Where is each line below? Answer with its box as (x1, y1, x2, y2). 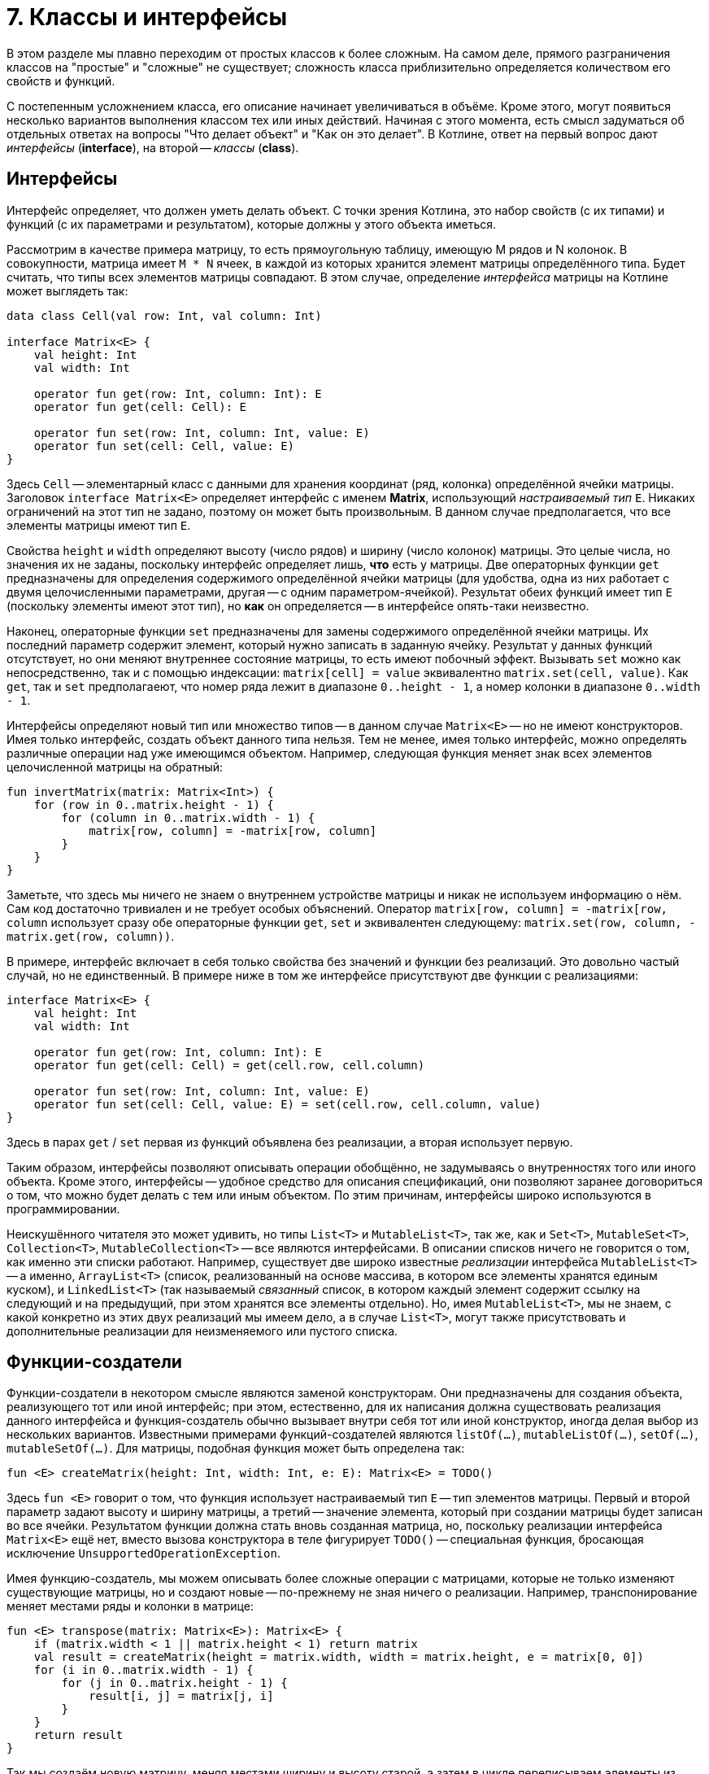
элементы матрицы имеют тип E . (7, 518, 191, 532)
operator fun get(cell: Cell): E (33, 400, 247, 413)
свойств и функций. (7, 73, 115, 88)
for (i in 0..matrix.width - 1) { (33, 1663, 254, 1677)
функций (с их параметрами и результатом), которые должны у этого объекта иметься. (7, 216, 496, 231)
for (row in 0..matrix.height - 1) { (33, 797, 274, 811)
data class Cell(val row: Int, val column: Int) (7, 308, 322, 322)
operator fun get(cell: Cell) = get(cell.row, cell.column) (33, 1058, 425, 1072)
